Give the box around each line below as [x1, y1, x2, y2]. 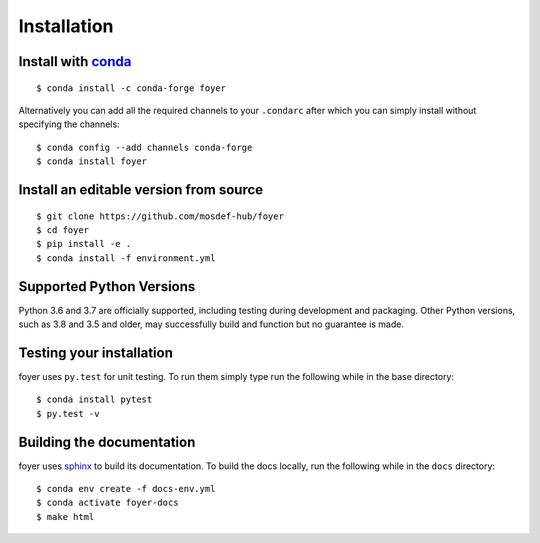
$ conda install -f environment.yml [36, 252, 216, 264]
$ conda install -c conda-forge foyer [36, 82, 227, 94]
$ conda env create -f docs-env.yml [36, 483, 216, 494]
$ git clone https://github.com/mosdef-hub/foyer [36, 210, 285, 222]
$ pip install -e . [36, 238, 132, 250]
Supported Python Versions [18, 278, 196, 295]
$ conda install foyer [36, 156, 148, 167]
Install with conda [18, 53, 132, 70]
